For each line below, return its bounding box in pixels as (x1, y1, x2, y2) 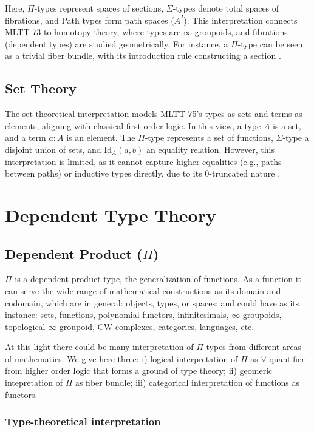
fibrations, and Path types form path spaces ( (5, 13, 174, 26)
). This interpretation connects (183, 13, 298, 26)
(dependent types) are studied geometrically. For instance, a (5, 37, 228, 50)
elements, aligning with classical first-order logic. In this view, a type (5, 119, 261, 132)
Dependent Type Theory (5, 202, 216, 227)
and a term (5, 131, 46, 144)
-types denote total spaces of (172, 2, 279, 14)
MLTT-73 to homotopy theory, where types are (5, 25, 181, 38)
